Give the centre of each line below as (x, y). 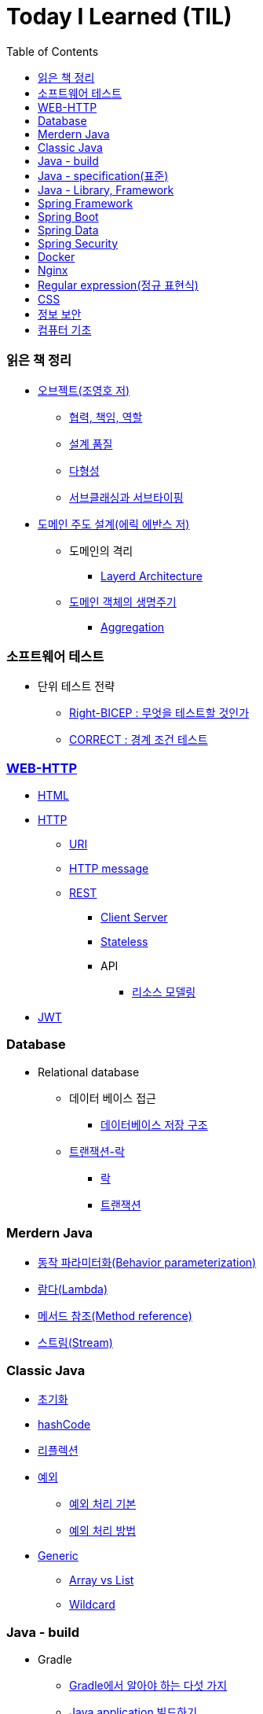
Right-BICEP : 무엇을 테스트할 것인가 (159, 713)
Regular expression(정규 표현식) (118, 285)
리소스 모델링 (164, 992)
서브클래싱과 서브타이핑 (126, 497)
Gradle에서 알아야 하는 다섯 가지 (148, 1685)
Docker (57, 256)
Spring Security (78, 243)
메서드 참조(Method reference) (115, 1315)
